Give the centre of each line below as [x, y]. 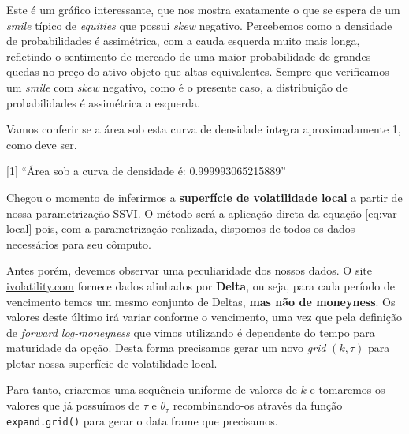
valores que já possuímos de [73, 405]
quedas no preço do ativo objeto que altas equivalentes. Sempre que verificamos [198, 71]
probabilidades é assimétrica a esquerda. [103, 102]
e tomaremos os [348, 389]
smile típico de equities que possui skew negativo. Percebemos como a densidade [199, 25]
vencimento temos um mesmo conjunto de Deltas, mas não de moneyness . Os [201, 301]
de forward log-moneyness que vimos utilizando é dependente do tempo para [191, 332]
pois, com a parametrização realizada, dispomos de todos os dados [195, 228]
